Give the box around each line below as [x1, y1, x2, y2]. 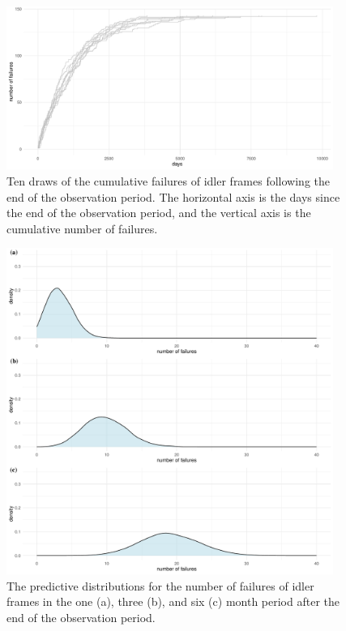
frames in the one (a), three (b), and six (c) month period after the [6, 593, 340, 610]
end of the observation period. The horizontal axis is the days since [6, 188, 340, 205]
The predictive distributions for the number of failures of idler [6, 577, 314, 594]
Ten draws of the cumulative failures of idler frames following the [6, 172, 330, 189]
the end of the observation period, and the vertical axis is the [6, 204, 311, 221]
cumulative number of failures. [6, 220, 158, 237]
